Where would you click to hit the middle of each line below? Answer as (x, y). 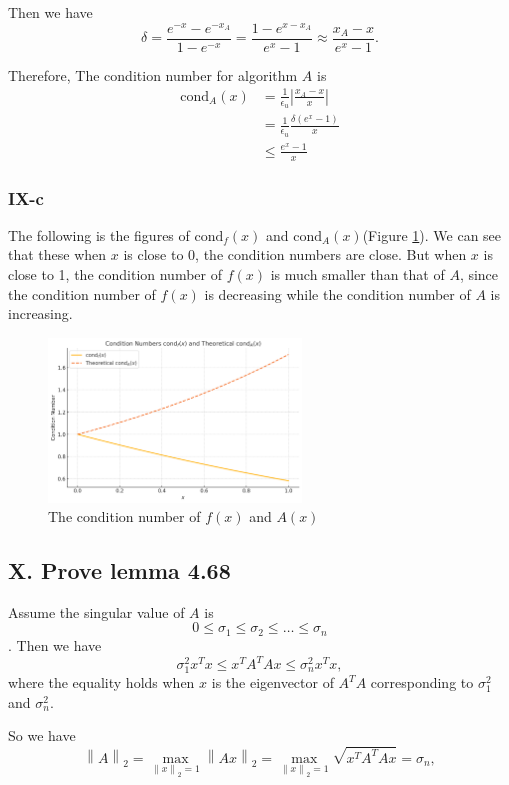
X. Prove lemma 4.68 (119, 570)
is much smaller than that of (357, 274)
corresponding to (422, 682)
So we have (42, 735)
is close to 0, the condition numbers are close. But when (295, 254)
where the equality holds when (101, 682)
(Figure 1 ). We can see (432, 234)
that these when (57, 254)
